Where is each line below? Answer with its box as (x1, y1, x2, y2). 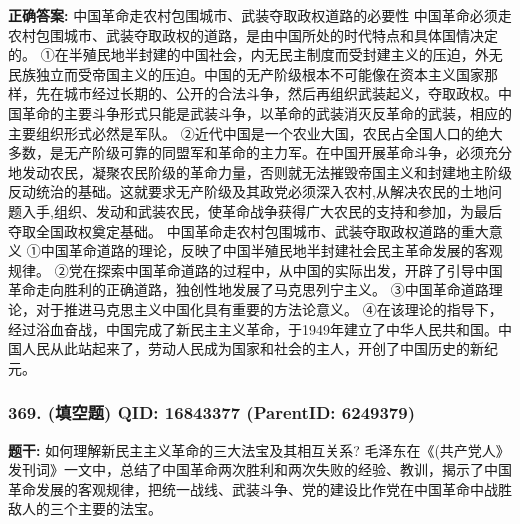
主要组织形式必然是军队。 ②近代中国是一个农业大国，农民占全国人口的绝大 (8, 122, 503, 143)
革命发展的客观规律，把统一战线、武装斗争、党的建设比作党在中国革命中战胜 (8, 478, 512, 499)
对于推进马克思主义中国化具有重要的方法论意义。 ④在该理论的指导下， (35, 298, 503, 319)
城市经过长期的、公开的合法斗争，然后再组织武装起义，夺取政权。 (63, 83, 498, 104)
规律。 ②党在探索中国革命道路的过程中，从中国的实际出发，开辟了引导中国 (8, 259, 503, 280)
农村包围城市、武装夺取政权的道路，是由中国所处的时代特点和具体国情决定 (8, 24, 498, 45)
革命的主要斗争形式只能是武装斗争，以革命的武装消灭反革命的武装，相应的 (21, 102, 512, 123)
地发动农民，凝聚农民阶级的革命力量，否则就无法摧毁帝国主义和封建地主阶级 (8, 161, 512, 182)
